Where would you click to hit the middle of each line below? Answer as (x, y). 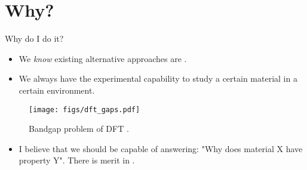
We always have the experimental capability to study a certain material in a (158, 78)
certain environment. (57, 90)
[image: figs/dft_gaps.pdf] (85, 109)
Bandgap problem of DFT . (79, 129)
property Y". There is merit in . (77, 160)
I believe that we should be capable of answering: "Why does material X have (161, 148)
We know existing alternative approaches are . (103, 58)
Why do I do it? (34, 38)
